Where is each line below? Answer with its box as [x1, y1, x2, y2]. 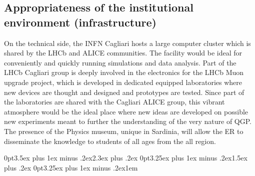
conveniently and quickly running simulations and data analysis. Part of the [4, 57, 236, 67]
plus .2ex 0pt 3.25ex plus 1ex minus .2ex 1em [4, 162, 138, 172]
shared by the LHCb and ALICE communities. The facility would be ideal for [4, 47, 242, 58]
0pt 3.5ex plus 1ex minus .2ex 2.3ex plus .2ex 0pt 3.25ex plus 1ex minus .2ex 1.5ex [4, 152, 247, 163]
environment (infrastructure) [4, 14, 156, 29]
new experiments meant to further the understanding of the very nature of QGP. [4, 116, 251, 126]
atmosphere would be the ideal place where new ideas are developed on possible [4, 106, 248, 116]
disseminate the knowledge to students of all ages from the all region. [4, 135, 216, 146]
